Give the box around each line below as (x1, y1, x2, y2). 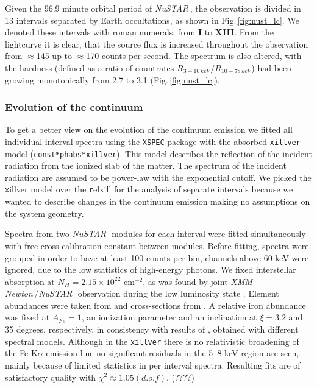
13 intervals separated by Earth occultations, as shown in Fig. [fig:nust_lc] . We (5, 13, 299, 26)
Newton (5, 287, 33, 300)
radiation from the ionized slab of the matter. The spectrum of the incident (5, 159, 287, 172)
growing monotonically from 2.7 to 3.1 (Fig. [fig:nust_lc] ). (5, 73, 220, 86)
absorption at (5, 275, 55, 287)
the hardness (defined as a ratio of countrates (5, 61, 174, 74)
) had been (251, 61, 292, 74)
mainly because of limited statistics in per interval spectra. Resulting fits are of (5, 358, 301, 371)
